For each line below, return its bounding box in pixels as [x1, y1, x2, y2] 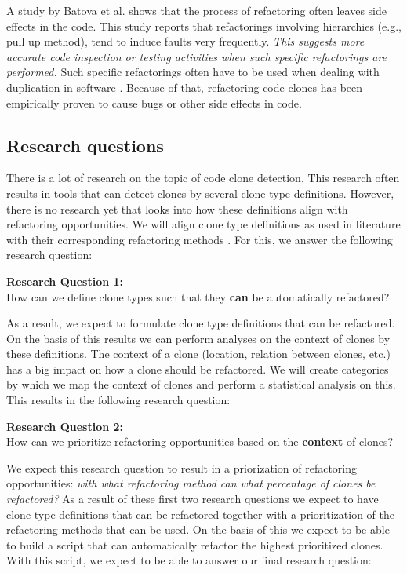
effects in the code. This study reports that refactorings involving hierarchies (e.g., [6, 17, 402, 34]
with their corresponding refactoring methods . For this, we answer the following [6, 231, 393, 247]
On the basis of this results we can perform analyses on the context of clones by [6, 330, 391, 346]
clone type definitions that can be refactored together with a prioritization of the [6, 505, 394, 522]
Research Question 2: [6, 418, 124, 434]
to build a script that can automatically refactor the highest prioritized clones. [6, 536, 383, 553]
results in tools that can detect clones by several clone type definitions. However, [6, 184, 394, 201]
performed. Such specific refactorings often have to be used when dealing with [6, 64, 380, 80]
